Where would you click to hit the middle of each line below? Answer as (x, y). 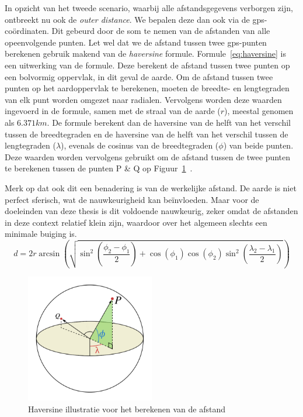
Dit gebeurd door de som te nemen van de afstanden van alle (161, 31)
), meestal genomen (259, 111)
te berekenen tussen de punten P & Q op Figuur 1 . (99, 168)
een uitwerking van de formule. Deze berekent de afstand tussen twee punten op (147, 65)
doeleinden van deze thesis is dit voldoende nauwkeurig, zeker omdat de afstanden (151, 211)
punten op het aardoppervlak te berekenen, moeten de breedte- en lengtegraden (147, 88)
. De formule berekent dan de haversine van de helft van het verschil (169, 122)
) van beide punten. (258, 145)
